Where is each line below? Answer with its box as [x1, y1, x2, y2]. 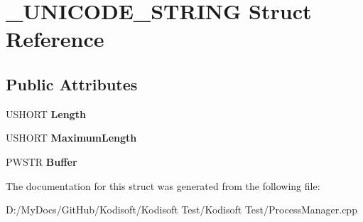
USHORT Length [6, 106, 86, 121]
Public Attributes [6, 73, 138, 95]
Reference [6, 24, 104, 53]
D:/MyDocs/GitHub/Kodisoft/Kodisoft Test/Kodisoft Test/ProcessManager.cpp [6, 202, 357, 217]
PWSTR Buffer [6, 154, 77, 169]
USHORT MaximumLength [6, 130, 137, 145]
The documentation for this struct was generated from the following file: [6, 178, 320, 193]
